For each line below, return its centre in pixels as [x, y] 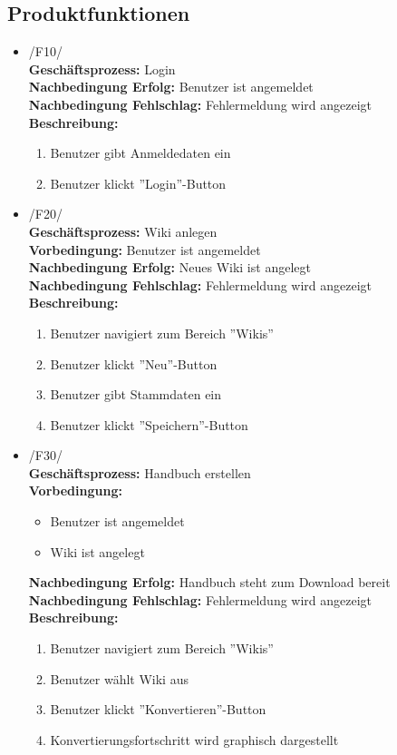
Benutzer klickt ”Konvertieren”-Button [158, 709]
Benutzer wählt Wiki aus [119, 678]
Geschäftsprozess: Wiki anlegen [123, 231]
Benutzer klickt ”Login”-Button [138, 183]
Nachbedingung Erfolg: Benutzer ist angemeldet [171, 87]
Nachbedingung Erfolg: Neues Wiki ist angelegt [169, 267]
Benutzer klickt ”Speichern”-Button [149, 424]
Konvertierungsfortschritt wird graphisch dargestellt [194, 739]
